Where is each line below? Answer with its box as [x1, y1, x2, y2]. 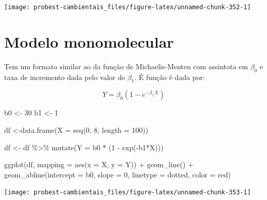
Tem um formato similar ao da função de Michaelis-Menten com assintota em [4, 61, 248, 71]
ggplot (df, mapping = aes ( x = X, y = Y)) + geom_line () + [4, 159, 194, 170]
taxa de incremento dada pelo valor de [4, 71, 125, 82]
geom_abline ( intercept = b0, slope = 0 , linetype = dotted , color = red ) [4, 169, 231, 179]
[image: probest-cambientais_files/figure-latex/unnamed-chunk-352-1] [4, 4, 251, 11]
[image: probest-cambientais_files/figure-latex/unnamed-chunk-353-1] [4, 189, 251, 196]
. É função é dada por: [134, 71, 205, 82]
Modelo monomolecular [4, 31, 174, 52]
